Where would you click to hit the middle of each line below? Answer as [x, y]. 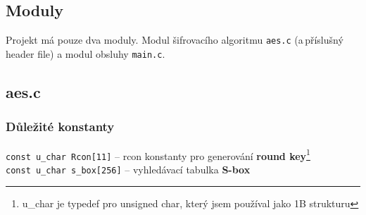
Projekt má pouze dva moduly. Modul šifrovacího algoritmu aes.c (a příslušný [175, 40]
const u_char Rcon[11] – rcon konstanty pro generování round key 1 [158, 154]
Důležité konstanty [60, 127]
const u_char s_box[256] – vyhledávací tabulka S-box [128, 169]
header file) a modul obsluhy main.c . [86, 53]
